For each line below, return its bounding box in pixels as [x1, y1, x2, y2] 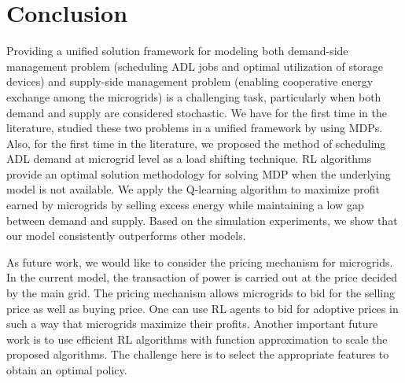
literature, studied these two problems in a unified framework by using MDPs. [6, 120, 383, 136]
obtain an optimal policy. [6, 362, 127, 377]
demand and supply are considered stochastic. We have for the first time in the [6, 104, 387, 120]
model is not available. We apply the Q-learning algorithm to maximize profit [6, 181, 381, 197]
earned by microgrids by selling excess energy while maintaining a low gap [6, 197, 364, 213]
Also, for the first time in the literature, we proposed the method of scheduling [6, 134, 386, 151]
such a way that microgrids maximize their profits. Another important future [6, 315, 378, 332]
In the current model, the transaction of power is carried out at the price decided [6, 269, 398, 285]
